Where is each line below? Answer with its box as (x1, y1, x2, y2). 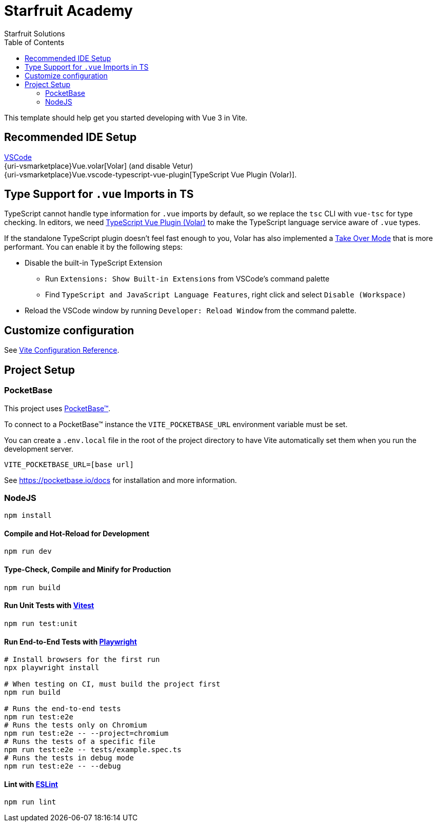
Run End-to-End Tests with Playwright (4, 637, 137, 646)
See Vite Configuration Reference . (4, 346, 120, 355)
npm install (4, 511, 52, 520)
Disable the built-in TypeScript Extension (25, 258, 163, 268)
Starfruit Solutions (4, 29, 65, 38)
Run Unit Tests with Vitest (4, 601, 94, 610)
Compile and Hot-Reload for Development (4, 529, 150, 538)
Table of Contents (4, 37, 65, 47)
